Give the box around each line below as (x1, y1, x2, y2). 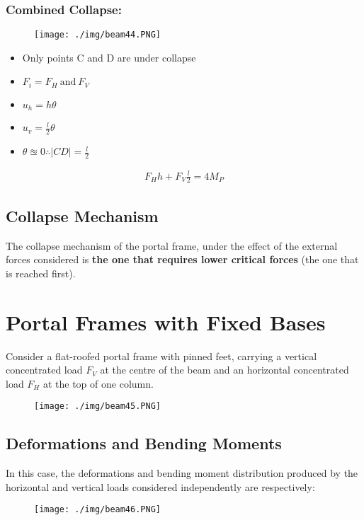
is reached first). (6, 265, 76, 280)
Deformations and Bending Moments (6, 432, 282, 454)
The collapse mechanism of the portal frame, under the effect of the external (6, 238, 338, 253)
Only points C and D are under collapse (22, 50, 196, 64)
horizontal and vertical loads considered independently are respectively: (6, 479, 315, 494)
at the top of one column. (42, 376, 154, 391)
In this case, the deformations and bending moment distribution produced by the (6, 466, 358, 480)
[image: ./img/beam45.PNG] (34, 401, 161, 412)
